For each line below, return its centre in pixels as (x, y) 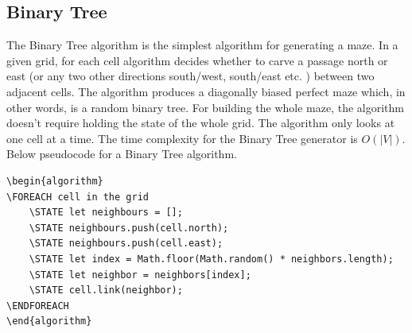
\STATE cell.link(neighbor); (106, 290)
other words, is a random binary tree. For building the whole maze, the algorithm (205, 107)
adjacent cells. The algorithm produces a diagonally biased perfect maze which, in (206, 91)
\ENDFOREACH (38, 306)
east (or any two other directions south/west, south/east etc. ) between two (190, 76)
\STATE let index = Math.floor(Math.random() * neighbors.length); (211, 259)
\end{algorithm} (49, 321)
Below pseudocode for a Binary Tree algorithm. (122, 154)
